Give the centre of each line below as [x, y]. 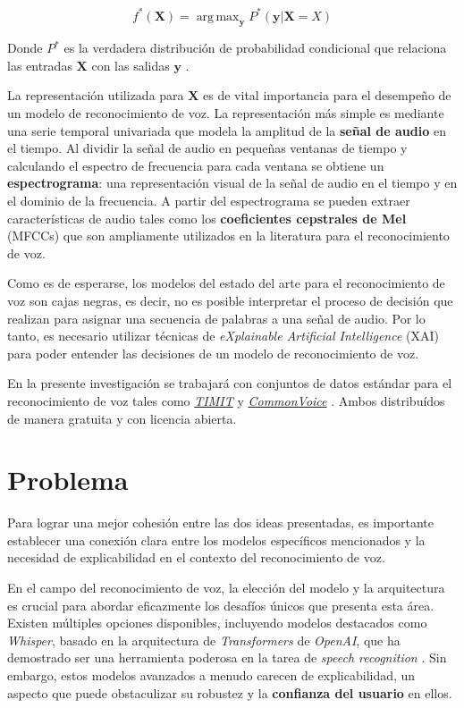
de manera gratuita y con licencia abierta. [122, 418]
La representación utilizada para [96, 95]
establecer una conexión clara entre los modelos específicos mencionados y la [216, 539]
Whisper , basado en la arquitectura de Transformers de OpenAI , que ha [204, 640]
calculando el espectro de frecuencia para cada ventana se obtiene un [196, 165]
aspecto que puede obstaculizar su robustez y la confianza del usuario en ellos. [230, 692]
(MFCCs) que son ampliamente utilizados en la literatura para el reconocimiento [228, 236]
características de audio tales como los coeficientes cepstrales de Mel [207, 218]
